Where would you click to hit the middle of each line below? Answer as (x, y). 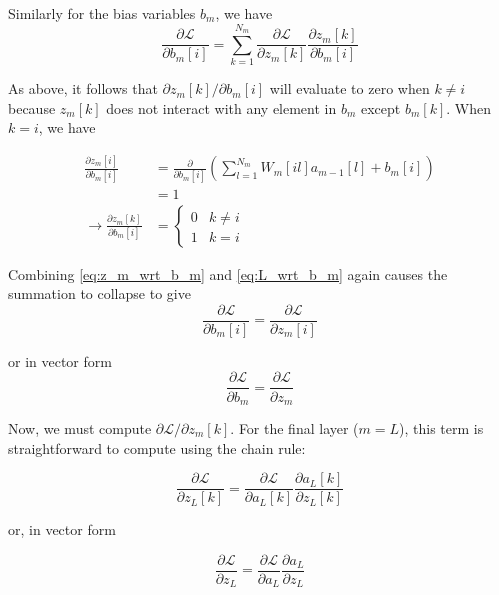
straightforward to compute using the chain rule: (157, 447)
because (32, 107)
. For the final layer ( (294, 427)
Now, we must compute (80, 427)
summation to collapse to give (99, 293)
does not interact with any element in (221, 107)
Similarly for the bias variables (102, 13)
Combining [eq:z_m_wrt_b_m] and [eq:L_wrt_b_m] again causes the (228, 273)
